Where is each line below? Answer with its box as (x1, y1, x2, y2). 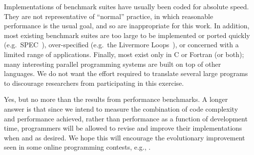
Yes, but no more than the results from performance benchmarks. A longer (4, 94, 228, 104)
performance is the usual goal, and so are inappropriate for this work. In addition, (4, 20, 250, 31)
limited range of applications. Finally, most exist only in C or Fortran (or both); (4, 49, 244, 59)
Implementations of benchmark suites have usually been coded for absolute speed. (4, 1, 249, 11)
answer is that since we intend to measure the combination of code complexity (4, 103, 238, 114)
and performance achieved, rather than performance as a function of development (4, 113, 248, 123)
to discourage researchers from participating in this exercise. (4, 77, 184, 88)
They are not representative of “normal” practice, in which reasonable (4, 11, 213, 21)
